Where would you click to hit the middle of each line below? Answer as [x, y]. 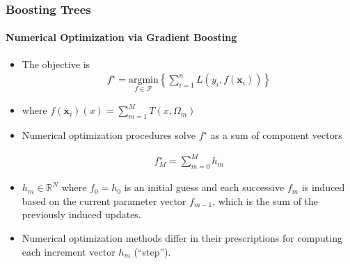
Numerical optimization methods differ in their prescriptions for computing [182, 237]
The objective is [56, 64]
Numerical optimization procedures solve [109, 135]
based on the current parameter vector [104, 200]
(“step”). [152, 251]
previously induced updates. [81, 214]
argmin [143, 80]
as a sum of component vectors [276, 135]
